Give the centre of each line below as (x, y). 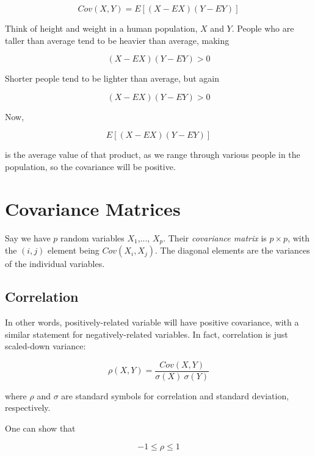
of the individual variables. (55, 264)
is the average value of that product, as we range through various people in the (153, 155)
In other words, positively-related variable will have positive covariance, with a (152, 322)
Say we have (28, 237)
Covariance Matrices (93, 208)
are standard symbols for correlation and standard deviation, (175, 395)
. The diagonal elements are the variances (233, 250)
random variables (92, 237)
